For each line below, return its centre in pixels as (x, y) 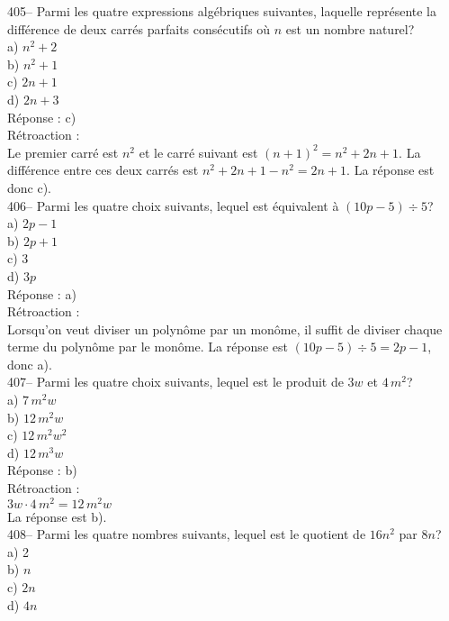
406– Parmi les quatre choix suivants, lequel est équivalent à (173, 205)
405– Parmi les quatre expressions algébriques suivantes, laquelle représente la (222, 11)
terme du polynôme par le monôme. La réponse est (148, 347)
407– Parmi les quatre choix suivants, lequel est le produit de (175, 382)
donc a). (30, 364)
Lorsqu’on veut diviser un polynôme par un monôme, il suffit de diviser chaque (225, 329)
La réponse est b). (57, 516)
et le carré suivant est (198, 152)
